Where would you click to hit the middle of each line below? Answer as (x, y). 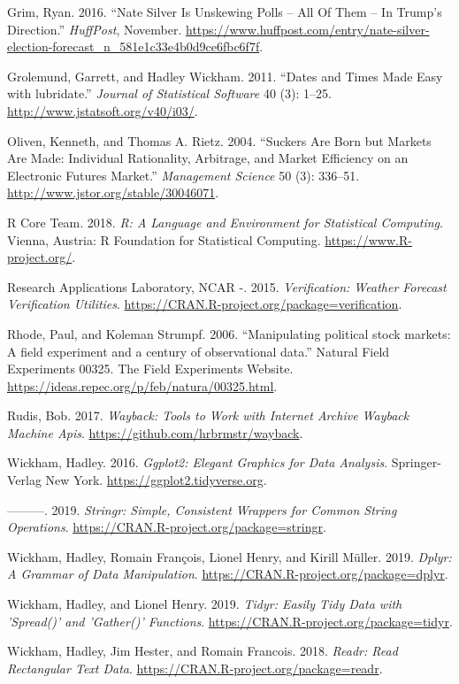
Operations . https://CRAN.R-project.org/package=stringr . (167, 527)
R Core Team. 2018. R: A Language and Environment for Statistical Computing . (225, 222)
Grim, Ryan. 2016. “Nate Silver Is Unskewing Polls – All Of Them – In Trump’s (225, 12)
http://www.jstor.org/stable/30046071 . (113, 192)
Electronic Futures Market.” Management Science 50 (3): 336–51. (184, 175)
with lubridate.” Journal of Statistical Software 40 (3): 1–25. (169, 93)
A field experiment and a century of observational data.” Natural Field (199, 351)
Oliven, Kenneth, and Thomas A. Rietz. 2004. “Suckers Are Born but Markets (219, 140)
